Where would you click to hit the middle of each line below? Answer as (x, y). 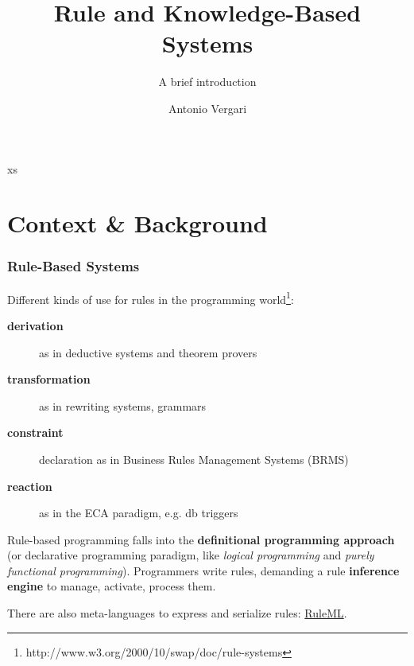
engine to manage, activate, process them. (112, 586)
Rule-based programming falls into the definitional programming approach (201, 539)
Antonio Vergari (207, 108)
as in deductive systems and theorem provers (148, 352)
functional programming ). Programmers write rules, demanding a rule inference (203, 570)
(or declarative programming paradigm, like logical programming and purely (191, 555)
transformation (49, 379)
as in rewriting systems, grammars (123, 405)
